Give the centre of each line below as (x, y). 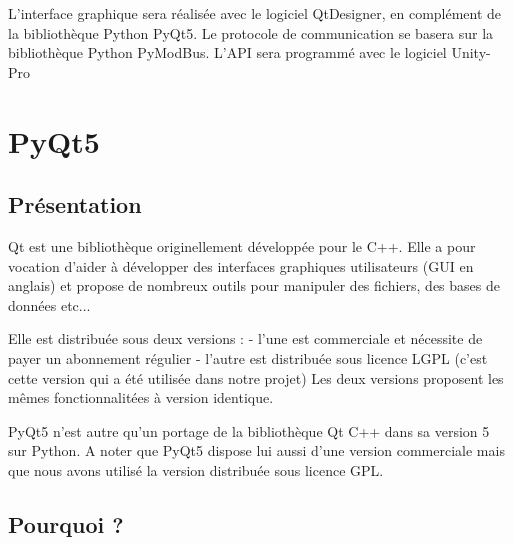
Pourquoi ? (66, 523)
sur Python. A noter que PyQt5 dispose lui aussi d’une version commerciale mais (256, 450)
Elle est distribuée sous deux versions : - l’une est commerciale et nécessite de (245, 338)
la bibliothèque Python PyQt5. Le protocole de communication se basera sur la (251, 32)
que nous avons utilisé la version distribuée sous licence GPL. (196, 469)
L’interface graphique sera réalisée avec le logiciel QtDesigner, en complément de (255, 13)
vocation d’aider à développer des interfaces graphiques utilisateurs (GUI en (241, 265)
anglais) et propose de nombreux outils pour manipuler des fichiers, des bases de (254, 285)
